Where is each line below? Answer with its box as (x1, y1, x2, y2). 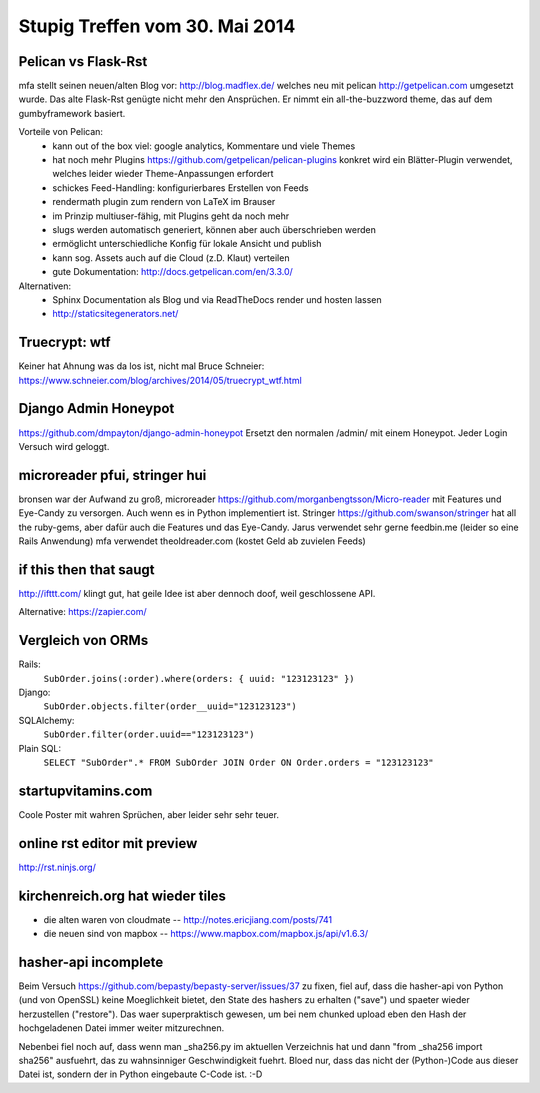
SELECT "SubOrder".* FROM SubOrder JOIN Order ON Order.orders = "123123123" (43, 756, 434, 768)
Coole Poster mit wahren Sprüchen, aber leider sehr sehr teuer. (18, 808, 280, 820)
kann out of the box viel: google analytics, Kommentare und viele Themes (52, 140, 356, 152)
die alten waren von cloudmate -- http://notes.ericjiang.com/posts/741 (43, 913, 333, 925)
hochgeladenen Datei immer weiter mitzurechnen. (18, 1022, 225, 1034)
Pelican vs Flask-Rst (18, 53, 148, 70)
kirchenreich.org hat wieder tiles (18, 887, 227, 904)
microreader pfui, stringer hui (18, 466, 207, 484)
